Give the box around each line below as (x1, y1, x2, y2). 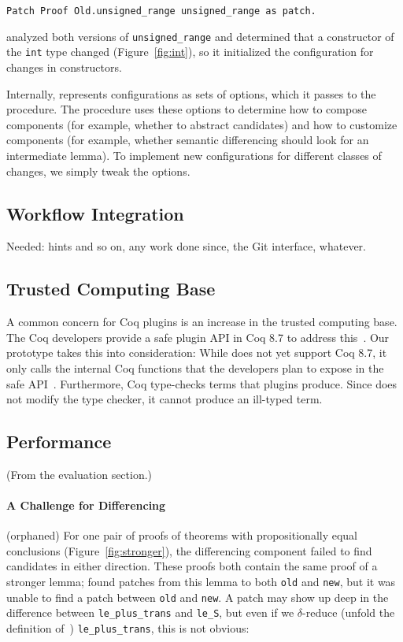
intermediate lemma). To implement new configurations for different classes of (6, 147, 382, 163)
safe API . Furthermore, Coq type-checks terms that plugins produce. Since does (6, 375, 397, 392)
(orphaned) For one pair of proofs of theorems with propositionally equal (6, 527, 358, 544)
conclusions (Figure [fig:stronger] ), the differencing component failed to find (6, 542, 372, 559)
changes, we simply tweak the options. (6, 162, 190, 179)
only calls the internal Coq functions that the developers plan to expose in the (6, 359, 384, 376)
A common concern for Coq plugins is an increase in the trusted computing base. (6, 314, 397, 330)
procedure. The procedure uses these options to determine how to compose (6, 101, 367, 117)
